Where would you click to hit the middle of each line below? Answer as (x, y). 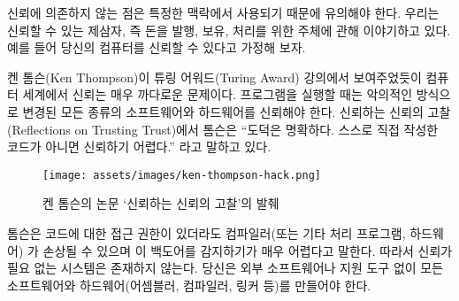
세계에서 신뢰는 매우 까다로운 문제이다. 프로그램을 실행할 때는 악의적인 (218, 94)
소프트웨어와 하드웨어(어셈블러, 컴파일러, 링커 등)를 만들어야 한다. (189, 285)
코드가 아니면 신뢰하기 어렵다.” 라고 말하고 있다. (139, 147)
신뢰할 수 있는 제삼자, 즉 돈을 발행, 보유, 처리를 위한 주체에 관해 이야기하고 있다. (229, 30)
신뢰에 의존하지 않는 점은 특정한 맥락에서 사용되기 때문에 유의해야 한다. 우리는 (223, 12)
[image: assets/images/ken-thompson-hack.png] (182, 175)
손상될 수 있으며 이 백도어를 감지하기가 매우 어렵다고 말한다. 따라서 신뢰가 (248, 250)
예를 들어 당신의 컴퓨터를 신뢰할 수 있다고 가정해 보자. (157, 47)
